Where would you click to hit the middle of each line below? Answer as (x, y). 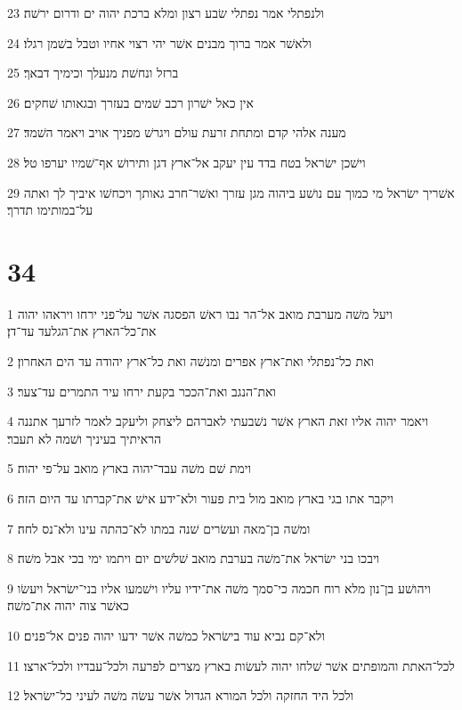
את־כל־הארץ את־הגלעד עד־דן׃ (82, 331)
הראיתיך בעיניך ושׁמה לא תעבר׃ (85, 438)
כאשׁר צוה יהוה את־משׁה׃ (68, 605)
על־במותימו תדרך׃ (50, 210)
